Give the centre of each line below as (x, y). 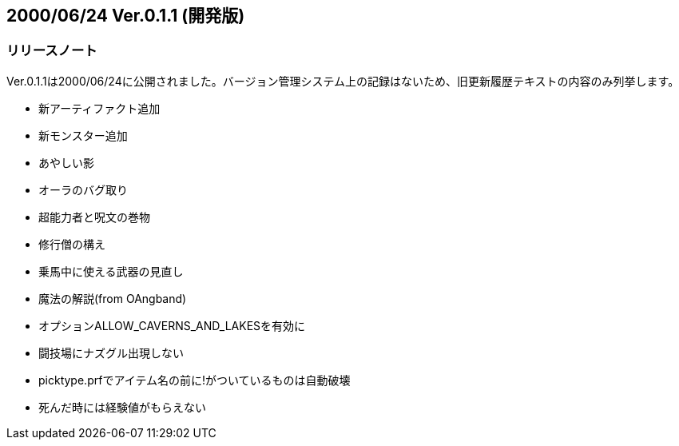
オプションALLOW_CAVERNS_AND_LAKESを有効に (172, 325)
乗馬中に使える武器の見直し (111, 271)
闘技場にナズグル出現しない (111, 352)
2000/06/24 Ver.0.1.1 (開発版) (126, 16)
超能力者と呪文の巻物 (94, 217)
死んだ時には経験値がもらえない (122, 407)
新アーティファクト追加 (99, 108)
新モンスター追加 (83, 135)
